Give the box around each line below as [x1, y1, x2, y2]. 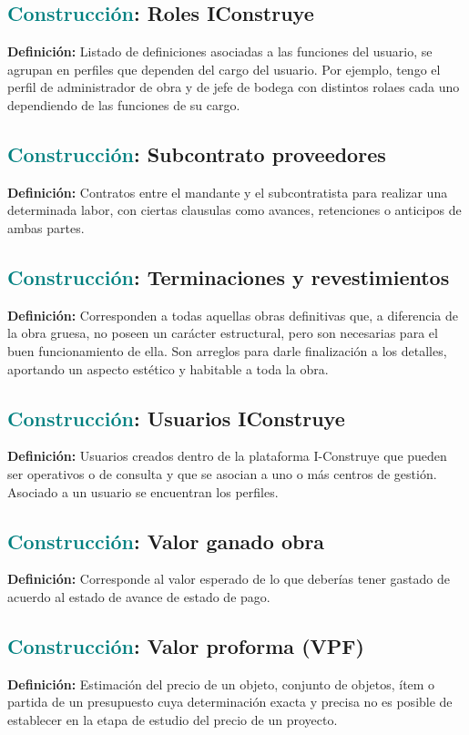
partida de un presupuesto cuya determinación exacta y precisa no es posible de [7, 692, 453, 711]
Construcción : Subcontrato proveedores [7, 139, 386, 168]
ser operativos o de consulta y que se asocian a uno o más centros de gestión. [7, 464, 437, 483]
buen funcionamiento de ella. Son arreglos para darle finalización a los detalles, [7, 341, 447, 360]
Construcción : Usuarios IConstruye [7, 403, 345, 432]
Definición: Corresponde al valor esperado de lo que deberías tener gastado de [7, 569, 450, 588]
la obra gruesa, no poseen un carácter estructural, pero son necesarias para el [7, 323, 438, 342]
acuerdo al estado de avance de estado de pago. [7, 587, 270, 606]
